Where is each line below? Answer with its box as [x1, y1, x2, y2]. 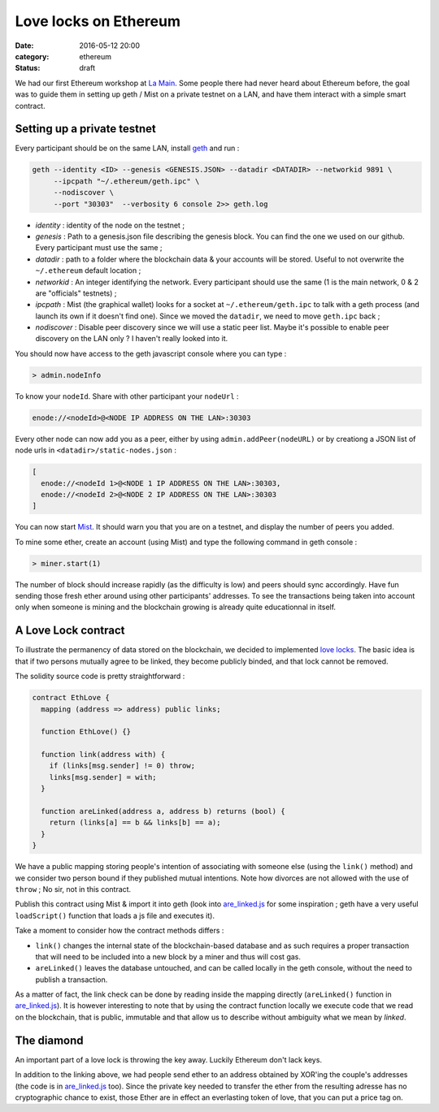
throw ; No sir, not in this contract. [15, 884, 132, 893]
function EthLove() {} [41, 727, 132, 737]
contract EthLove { [32, 693, 110, 703]
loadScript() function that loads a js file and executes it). [15, 911, 215, 920]
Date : [15, 41, 34, 50]
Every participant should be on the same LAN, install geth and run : [15, 143, 240, 154]
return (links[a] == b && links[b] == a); [49, 818, 221, 828]
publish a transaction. [35, 975, 108, 984]
